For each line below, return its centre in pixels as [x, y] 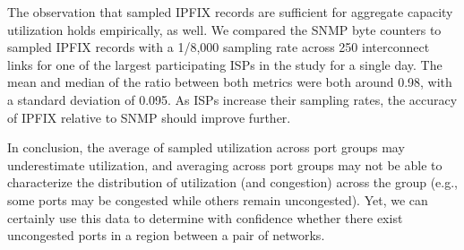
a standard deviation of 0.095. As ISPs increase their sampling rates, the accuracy [232, 99]
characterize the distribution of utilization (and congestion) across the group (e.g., [232, 182]
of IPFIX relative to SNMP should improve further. [149, 117]
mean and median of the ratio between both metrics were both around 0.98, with [230, 82]
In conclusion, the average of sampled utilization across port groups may [206, 147]
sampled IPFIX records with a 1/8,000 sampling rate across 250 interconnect [219, 47]
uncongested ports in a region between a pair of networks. [166, 235]
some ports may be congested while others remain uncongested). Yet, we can [218, 199]
